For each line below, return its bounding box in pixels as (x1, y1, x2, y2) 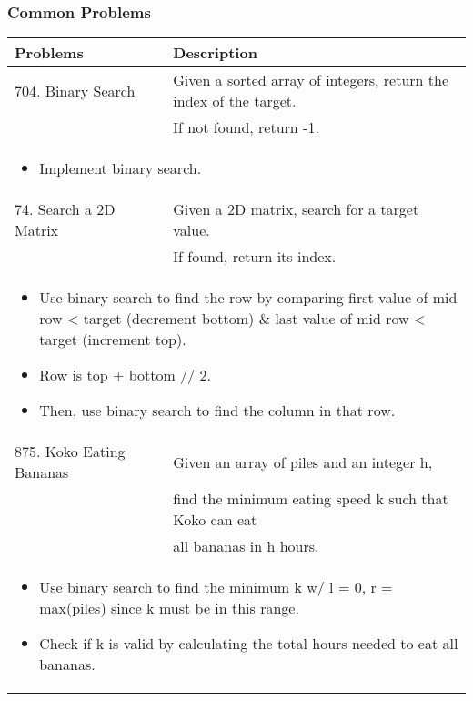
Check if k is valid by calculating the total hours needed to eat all (39, 633, 458, 655)
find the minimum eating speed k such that (173, 488, 448, 510)
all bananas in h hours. (173, 535, 319, 557)
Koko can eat (173, 509, 257, 531)
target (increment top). (39, 329, 186, 350)
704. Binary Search (15, 79, 136, 101)
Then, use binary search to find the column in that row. (39, 400, 396, 422)
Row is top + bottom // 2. (39, 364, 211, 386)
